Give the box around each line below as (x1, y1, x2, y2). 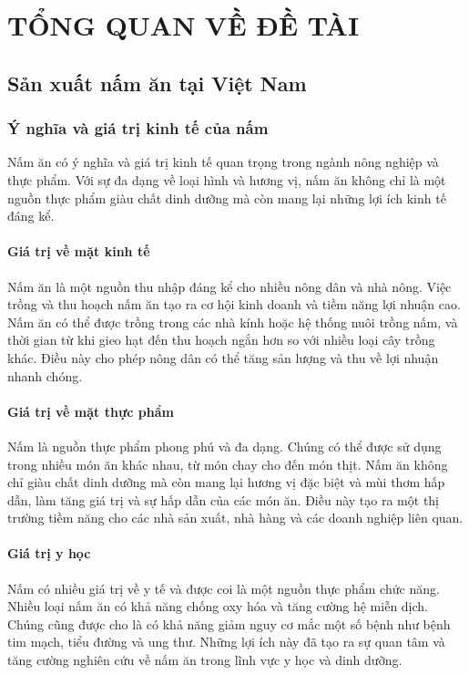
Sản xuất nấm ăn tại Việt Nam (7, 68, 307, 97)
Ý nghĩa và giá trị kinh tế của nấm (7, 117, 269, 140)
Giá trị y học (7, 544, 91, 563)
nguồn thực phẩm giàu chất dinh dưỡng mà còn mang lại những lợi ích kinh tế (7, 188, 446, 207)
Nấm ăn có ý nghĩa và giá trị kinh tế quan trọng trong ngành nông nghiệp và (7, 152, 439, 171)
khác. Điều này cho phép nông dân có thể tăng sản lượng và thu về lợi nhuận (7, 348, 439, 367)
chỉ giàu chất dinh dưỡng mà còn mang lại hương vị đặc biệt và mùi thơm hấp (7, 472, 445, 492)
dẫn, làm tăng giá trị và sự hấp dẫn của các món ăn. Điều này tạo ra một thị (7, 490, 440, 509)
